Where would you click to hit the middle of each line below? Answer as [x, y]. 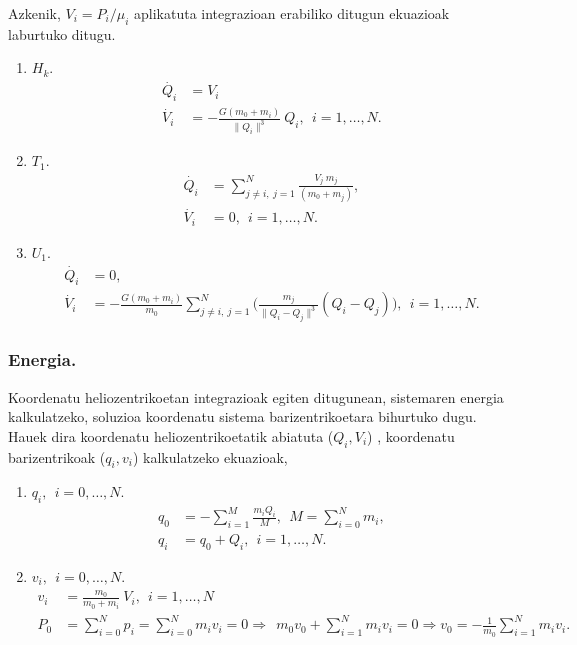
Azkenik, [34, 13]
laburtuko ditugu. [62, 33]
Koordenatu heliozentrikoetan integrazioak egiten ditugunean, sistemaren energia [256, 396]
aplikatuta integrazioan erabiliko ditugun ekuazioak [292, 13]
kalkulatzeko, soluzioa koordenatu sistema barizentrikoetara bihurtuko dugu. [242, 416]
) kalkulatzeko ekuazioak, [210, 456]
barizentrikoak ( [57, 456]
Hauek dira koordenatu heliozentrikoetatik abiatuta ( [171, 435]
